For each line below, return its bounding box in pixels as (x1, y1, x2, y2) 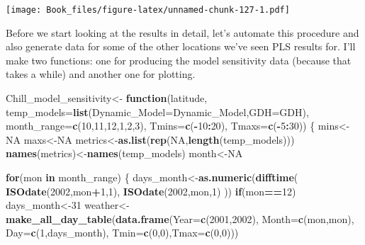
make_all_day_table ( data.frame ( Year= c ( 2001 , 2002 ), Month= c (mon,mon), (6, 211, 354, 226)
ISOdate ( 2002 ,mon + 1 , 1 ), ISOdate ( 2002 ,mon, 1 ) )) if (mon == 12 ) (6, 183, 296, 198)
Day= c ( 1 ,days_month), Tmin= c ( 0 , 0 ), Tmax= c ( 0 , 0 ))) (6, 225, 239, 240)
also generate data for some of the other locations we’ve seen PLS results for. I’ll (6, 39, 356, 54)
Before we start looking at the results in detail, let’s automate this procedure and (6, 25, 359, 40)
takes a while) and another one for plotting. (6, 67, 196, 81)
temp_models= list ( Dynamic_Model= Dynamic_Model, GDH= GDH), (6, 104, 309, 119)
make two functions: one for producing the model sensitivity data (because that (6, 52, 352, 67)
